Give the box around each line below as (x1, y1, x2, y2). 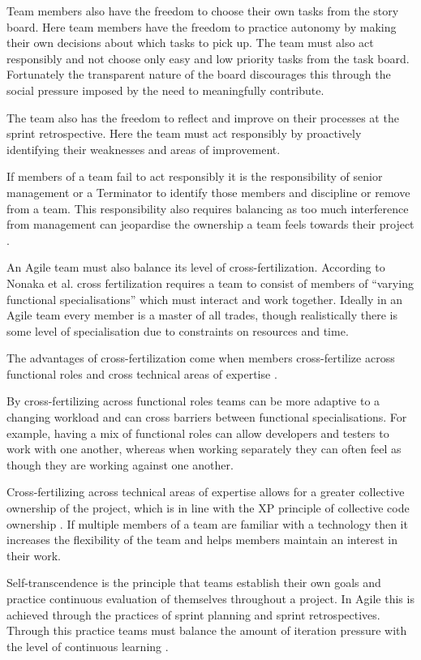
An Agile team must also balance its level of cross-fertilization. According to (6, 259, 385, 276)
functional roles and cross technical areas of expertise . (6, 365, 277, 382)
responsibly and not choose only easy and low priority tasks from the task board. (6, 49, 410, 66)
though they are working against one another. (6, 456, 234, 473)
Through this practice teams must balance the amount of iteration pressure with (6, 622, 407, 639)
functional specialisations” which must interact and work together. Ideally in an (6, 290, 403, 307)
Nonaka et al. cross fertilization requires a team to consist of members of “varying (6, 274, 414, 291)
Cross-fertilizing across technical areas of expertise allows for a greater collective (6, 483, 405, 500)
